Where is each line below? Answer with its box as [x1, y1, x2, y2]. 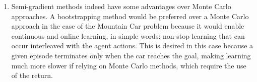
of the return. [11, 70, 53, 80]
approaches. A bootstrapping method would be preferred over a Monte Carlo [11, 11, 249, 21]
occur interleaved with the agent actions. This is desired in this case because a [11, 40, 253, 51]
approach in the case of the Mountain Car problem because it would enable [11, 21, 244, 31]
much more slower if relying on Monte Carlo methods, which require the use [11, 60, 246, 70]
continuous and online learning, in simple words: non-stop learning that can [11, 30, 245, 41]
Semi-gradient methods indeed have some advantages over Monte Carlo [11, 1, 231, 11]
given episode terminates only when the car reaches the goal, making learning [11, 50, 251, 60]
